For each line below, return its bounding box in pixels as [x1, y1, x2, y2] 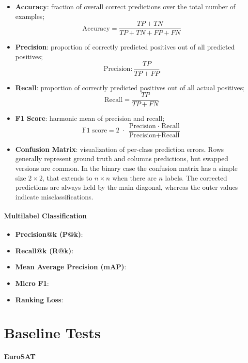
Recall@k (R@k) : [15, 245, 74, 255]
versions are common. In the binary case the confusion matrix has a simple [15, 163, 238, 173]
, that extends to [42, 172, 93, 182]
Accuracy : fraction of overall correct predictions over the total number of [15, 1, 236, 11]
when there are [112, 172, 156, 182]
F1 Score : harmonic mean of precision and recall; [15, 113, 165, 123]
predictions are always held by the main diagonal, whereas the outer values [15, 182, 238, 192]
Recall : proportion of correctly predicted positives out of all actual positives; [15, 82, 245, 92]
